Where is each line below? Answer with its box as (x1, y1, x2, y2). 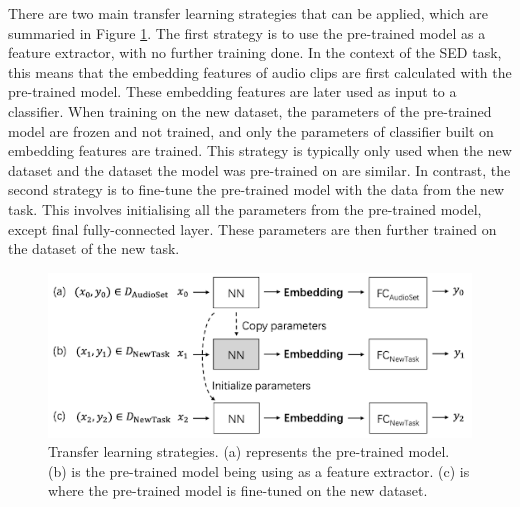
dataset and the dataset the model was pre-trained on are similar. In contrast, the (8, 159, 511, 180)
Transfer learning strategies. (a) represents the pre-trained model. (48, 441, 450, 462)
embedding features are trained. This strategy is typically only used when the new (8, 140, 512, 161)
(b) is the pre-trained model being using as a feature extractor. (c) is (48, 460, 470, 481)
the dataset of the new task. (8, 238, 180, 259)
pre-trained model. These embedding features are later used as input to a (8, 81, 457, 102)
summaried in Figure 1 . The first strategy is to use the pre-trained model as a (8, 22, 486, 43)
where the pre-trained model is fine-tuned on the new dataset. (48, 480, 428, 501)
